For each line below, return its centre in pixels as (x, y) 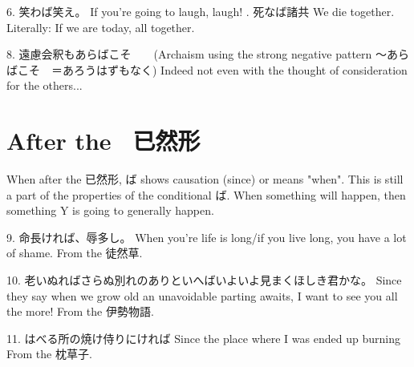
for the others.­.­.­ (45, 85)
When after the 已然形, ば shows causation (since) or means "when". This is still (205, 179)
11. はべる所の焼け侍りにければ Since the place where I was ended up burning (203, 338)
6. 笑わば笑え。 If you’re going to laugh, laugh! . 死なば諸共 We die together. (201, 11)
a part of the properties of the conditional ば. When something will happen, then (206, 194)
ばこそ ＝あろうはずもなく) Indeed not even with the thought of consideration (207, 69)
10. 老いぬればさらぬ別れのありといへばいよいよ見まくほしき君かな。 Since (204, 280)
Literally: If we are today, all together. (101, 27)
